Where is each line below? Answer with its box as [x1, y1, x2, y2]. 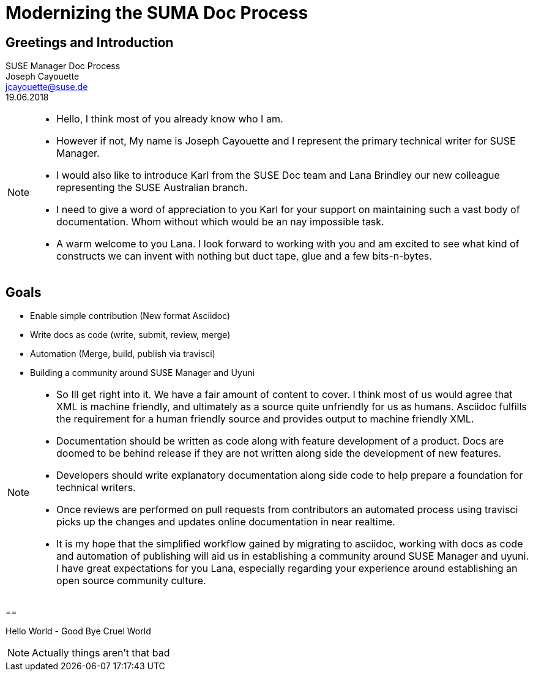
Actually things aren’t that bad [32, 647, 170, 659]
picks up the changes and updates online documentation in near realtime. [56, 516, 395, 528]
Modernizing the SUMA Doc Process [6, 2, 308, 23]
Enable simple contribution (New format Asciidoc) [30, 310, 231, 321]
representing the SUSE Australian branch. [56, 181, 248, 194]
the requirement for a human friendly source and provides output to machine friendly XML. [56, 413, 474, 426]
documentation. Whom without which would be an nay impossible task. [56, 216, 384, 228]
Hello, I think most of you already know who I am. [56, 113, 283, 126]
